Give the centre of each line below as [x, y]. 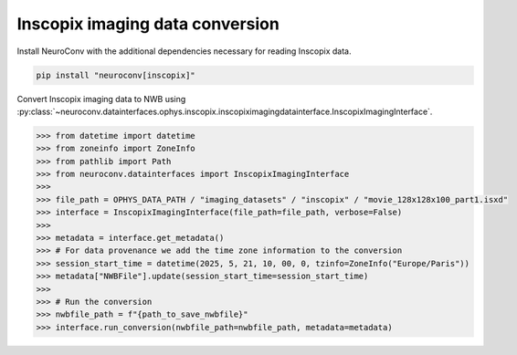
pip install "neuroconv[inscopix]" [116, 75]
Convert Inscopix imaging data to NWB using [101, 99]
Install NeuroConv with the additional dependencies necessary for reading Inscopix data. [184, 51]
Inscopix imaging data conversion [148, 24]
